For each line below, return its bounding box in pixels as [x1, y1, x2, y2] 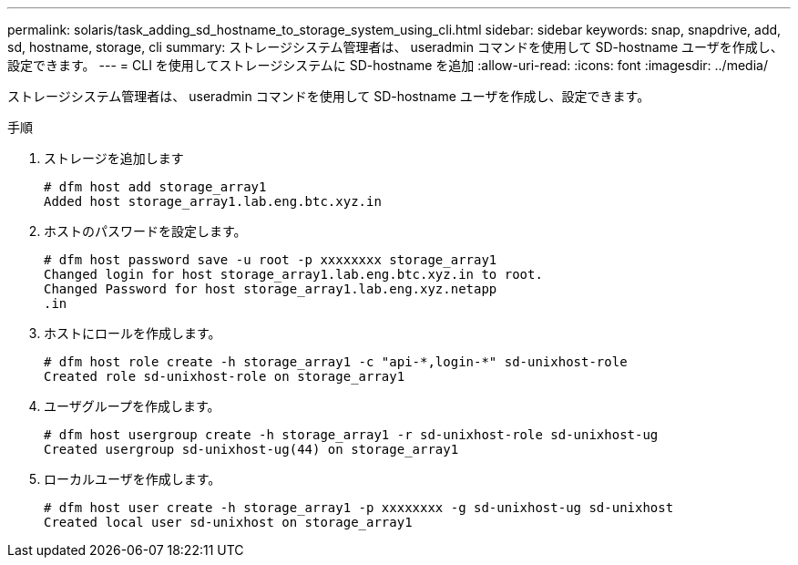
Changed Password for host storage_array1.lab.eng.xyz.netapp [44, 282, 497, 296]
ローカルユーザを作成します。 [44, 471, 221, 487]
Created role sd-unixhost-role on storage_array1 [44, 369, 405, 384]
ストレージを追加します [44, 150, 184, 166]
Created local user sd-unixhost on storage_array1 [44, 515, 413, 529]
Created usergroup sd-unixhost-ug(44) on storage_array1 [44, 442, 459, 457]
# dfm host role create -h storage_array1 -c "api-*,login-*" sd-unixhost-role [44, 354, 628, 369]
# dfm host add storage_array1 [44, 180, 267, 194]
